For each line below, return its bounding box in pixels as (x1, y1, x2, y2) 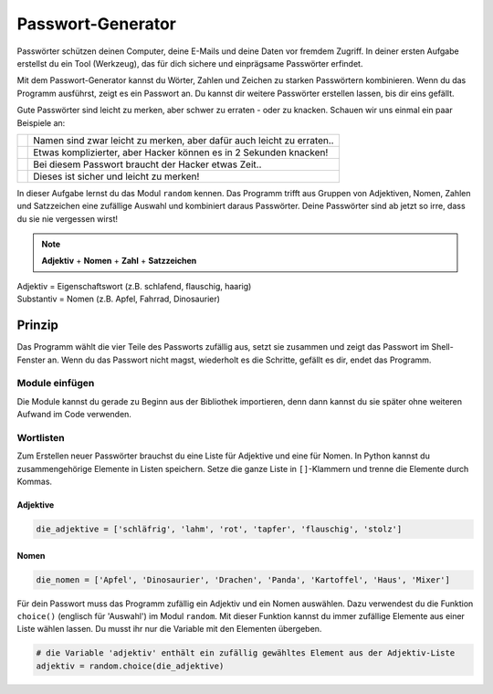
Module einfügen (16, 377, 95, 390)
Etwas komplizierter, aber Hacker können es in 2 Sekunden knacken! (33, 146, 329, 159)
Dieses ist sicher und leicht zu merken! (33, 170, 200, 183)
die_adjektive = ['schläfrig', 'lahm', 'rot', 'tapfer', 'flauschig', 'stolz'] (36, 523, 403, 534)
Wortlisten (16, 431, 65, 444)
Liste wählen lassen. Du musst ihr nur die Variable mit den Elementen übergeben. (16, 624, 322, 635)
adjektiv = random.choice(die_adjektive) (36, 660, 225, 671)
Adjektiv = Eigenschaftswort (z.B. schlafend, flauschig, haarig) (16, 280, 252, 291)
